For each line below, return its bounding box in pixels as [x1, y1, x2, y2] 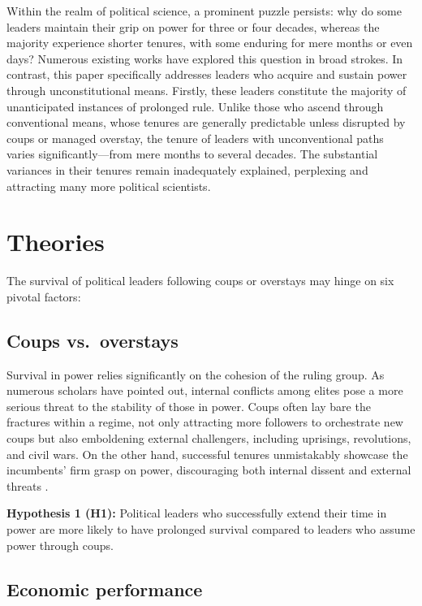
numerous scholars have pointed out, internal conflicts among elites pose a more [6, 382, 403, 399]
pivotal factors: [6, 288, 81, 305]
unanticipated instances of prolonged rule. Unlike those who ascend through [6, 97, 384, 115]
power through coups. [6, 536, 114, 553]
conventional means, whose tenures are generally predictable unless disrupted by [6, 114, 406, 131]
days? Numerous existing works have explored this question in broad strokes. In [6, 50, 403, 67]
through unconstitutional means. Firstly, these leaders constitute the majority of [6, 81, 407, 98]
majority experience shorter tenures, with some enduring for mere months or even [6, 34, 413, 51]
